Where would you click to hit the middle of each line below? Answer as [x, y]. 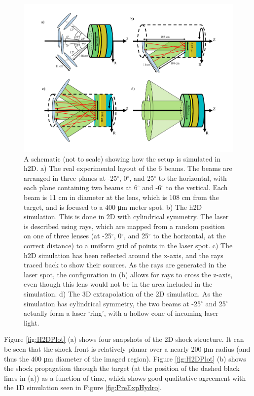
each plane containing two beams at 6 [81, 187]
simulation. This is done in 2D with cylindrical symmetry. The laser [126, 216]
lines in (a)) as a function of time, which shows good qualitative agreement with [125, 378]
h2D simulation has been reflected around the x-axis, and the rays [124, 255]
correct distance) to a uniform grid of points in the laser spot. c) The [128, 245]
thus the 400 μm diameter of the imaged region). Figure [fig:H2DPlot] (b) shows [125, 358]
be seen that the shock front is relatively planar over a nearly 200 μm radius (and [127, 348]
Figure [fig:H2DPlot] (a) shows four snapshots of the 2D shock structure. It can [124, 339]
